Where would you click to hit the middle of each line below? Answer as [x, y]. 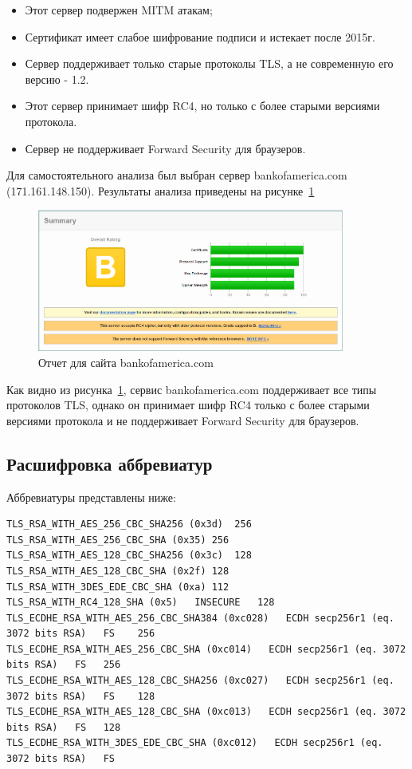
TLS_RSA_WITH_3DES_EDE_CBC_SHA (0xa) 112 [118, 587]
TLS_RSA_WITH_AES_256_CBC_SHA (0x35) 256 [118, 540]
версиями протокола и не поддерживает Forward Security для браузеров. [183, 420]
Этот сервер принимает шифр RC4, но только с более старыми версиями [202, 106]
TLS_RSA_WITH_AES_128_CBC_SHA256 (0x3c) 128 [129, 556]
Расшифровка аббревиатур [110, 463]
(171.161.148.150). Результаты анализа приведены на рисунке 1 [161, 190]
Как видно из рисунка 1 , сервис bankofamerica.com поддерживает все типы [192, 389]
